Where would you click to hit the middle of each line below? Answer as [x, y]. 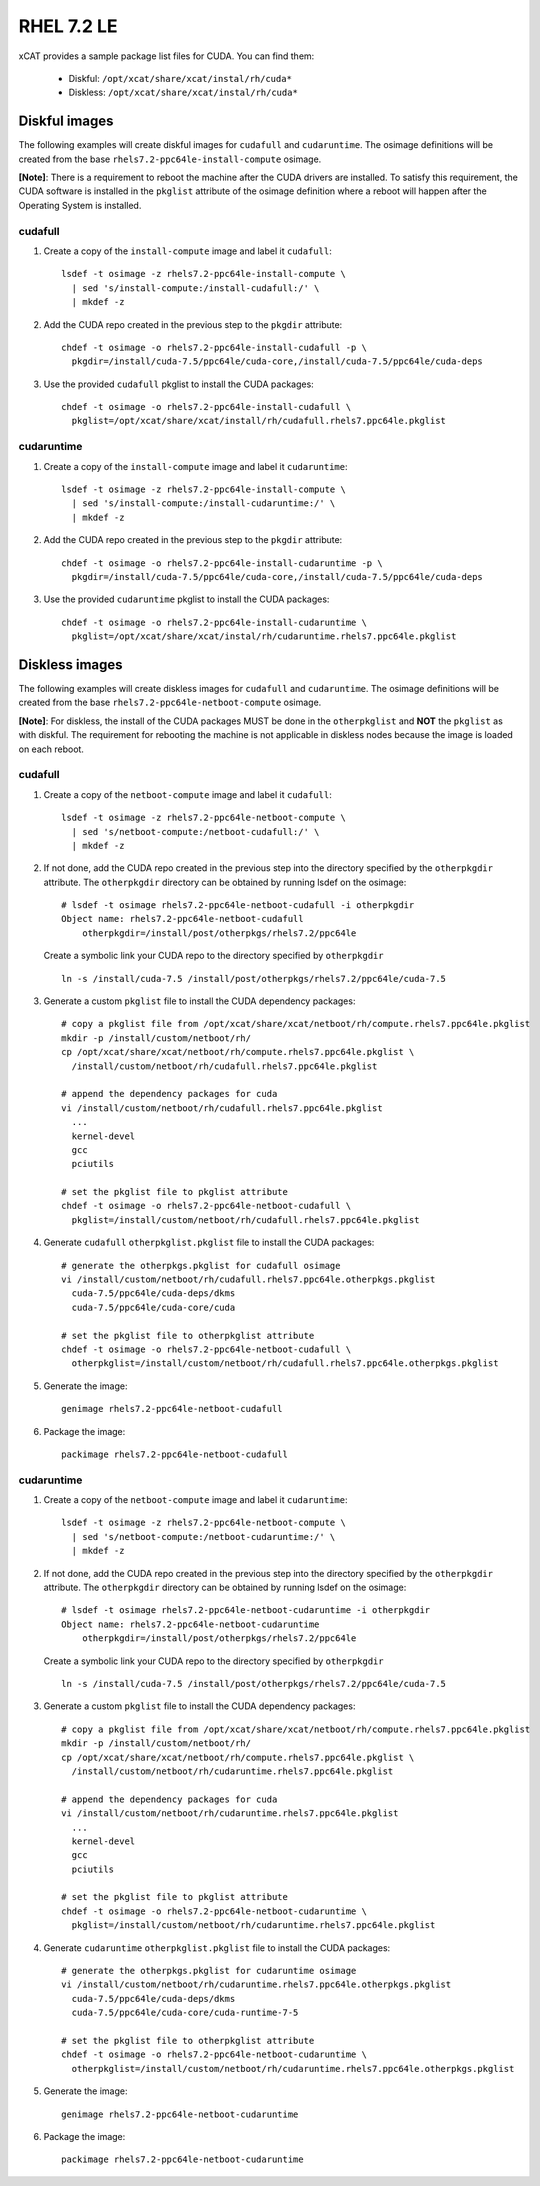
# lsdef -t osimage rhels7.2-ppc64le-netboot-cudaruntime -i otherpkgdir [246, 1610]
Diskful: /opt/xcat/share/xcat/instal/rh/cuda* [180, 78]
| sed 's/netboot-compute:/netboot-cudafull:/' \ [195, 831]
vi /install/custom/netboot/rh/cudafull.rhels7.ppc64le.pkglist [222, 1108]
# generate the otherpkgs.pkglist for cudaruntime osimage [209, 1971]
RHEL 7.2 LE [68, 26]
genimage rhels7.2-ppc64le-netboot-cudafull [172, 1409]
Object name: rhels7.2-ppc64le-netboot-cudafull [182, 919]
